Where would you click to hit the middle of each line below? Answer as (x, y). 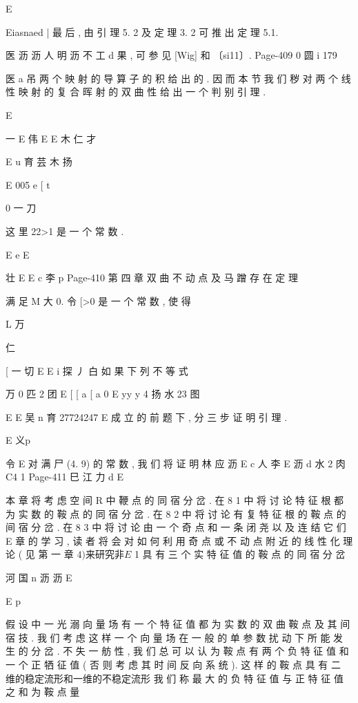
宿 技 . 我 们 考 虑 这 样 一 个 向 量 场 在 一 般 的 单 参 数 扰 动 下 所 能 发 (175, 637)
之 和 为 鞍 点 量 (43, 692)
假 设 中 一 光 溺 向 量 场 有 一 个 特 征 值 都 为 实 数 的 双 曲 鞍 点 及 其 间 (178, 624)
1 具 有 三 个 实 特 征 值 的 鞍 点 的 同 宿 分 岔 (240, 554)
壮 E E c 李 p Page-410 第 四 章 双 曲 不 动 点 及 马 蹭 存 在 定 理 (152, 278)
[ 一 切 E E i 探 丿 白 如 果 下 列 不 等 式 (97, 370)
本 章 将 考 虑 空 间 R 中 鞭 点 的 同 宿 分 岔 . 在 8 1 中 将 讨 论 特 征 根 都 (175, 500)
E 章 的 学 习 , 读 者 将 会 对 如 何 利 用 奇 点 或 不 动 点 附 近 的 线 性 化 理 (179, 540)
